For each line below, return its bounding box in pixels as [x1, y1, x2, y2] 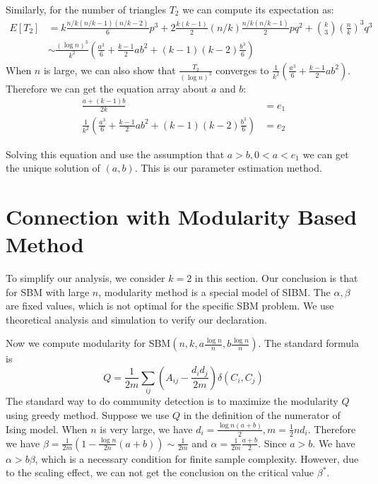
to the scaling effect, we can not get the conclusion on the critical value [6, 465, 314, 480]
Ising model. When [6, 421, 88, 436]
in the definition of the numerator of [183, 407, 341, 422]
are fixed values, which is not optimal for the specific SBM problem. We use [6, 298, 334, 313]
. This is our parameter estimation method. [134, 160, 322, 175]
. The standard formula [258, 336, 359, 350]
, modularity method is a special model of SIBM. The [98, 284, 331, 299]
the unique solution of [6, 160, 100, 175]
